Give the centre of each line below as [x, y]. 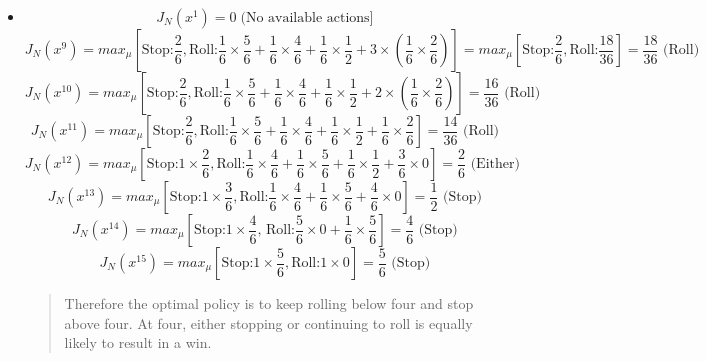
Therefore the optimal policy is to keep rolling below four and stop [269, 303]
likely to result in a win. [138, 342]
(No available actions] [307, 18]
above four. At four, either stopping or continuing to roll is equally [268, 322]
